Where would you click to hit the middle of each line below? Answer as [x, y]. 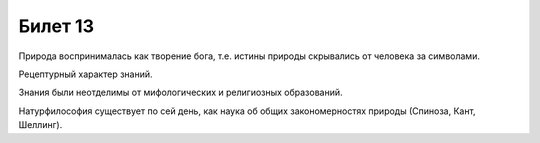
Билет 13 [56, 26]
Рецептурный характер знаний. [85, 74]
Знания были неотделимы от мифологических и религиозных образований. [181, 92]
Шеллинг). [40, 125]
